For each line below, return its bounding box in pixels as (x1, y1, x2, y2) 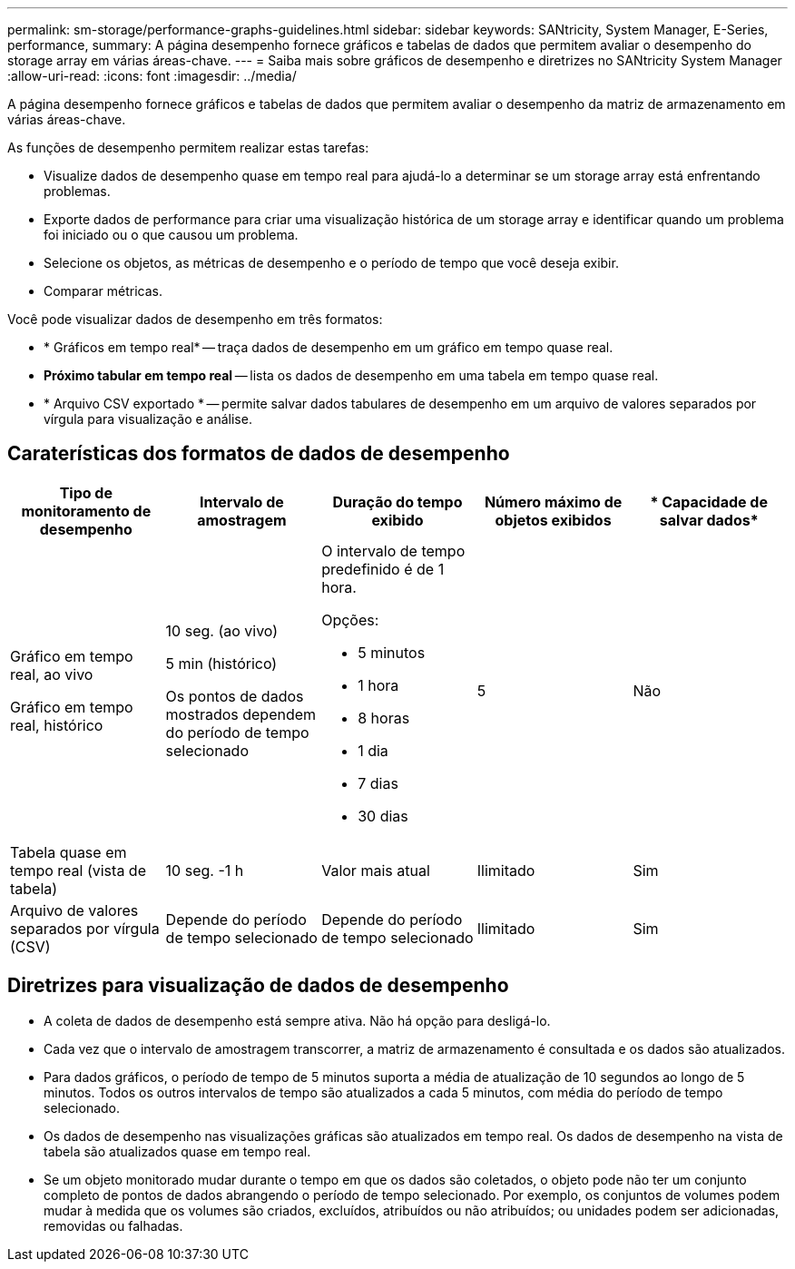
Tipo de (59, 483, 113, 502)
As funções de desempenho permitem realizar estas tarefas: (7, 140, 369, 155)
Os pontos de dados (165, 686, 304, 705)
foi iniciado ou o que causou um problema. (44, 227, 299, 242)
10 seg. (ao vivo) (165, 621, 279, 640)
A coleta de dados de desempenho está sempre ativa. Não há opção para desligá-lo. (44, 1012, 551, 1028)
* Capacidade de (650, 492, 768, 511)
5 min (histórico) (165, 654, 278, 673)
